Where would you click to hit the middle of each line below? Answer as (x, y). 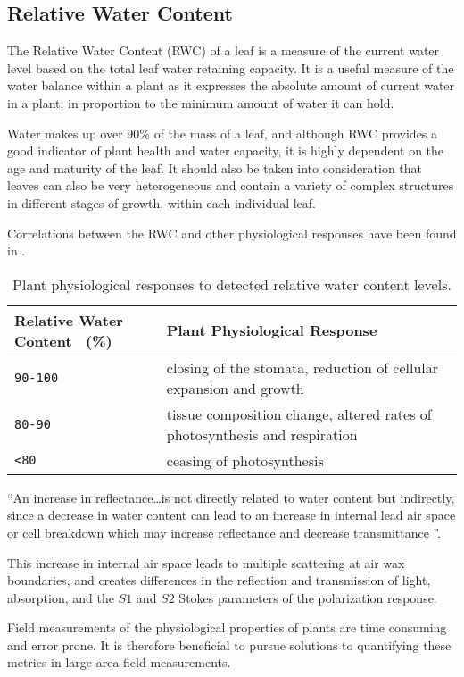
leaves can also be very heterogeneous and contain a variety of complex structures (231, 185)
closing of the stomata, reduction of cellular (302, 367)
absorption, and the (61, 597)
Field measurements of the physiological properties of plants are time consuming (227, 627)
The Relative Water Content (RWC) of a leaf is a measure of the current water (224, 50)
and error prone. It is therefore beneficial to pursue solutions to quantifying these (229, 644)
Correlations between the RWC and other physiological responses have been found (232, 233)
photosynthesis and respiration (262, 434)
